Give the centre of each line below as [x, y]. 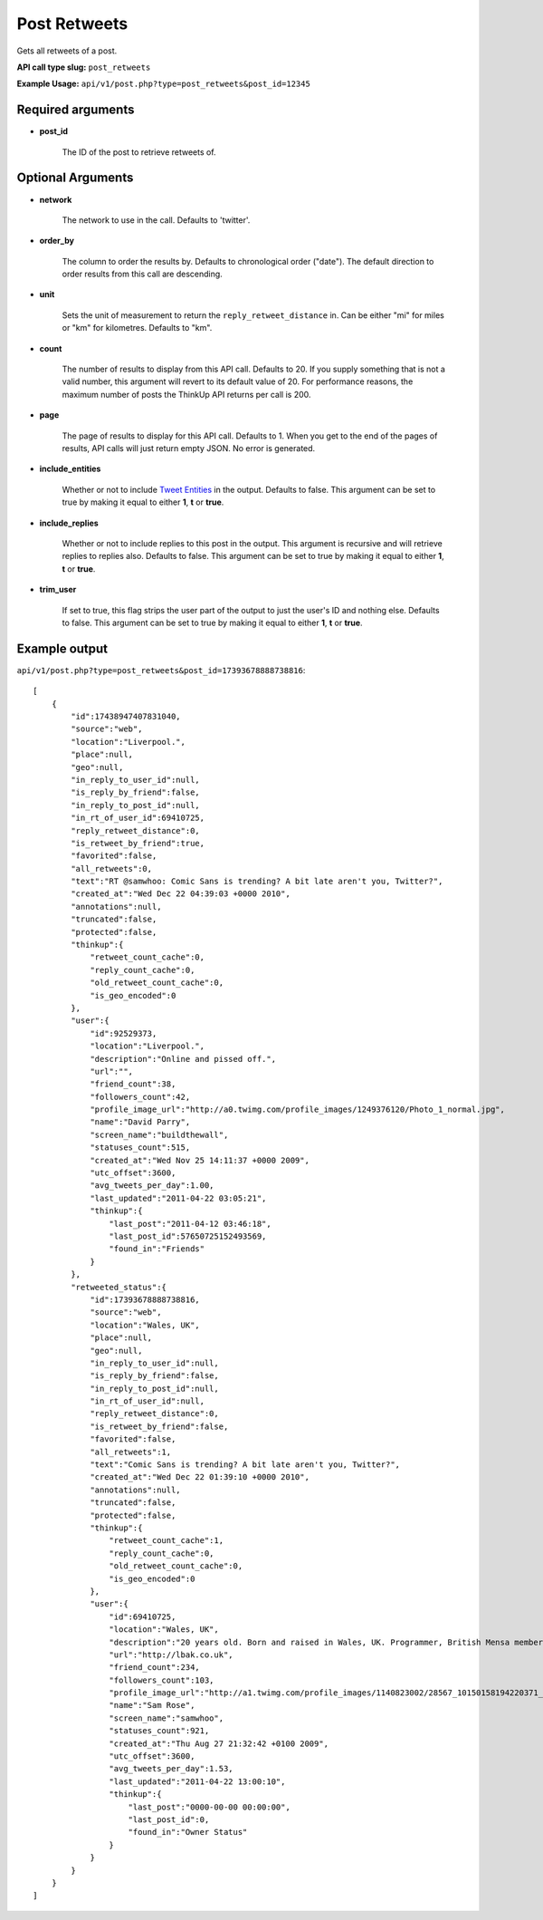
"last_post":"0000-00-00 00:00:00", [210, 1807]
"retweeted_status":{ [119, 1287]
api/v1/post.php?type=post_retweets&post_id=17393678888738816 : [161, 670]
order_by [57, 241]
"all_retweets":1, [131, 1452]
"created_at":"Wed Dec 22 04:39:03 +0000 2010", [181, 894]
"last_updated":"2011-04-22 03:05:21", [178, 1198]
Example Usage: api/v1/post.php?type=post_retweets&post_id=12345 [164, 84]
